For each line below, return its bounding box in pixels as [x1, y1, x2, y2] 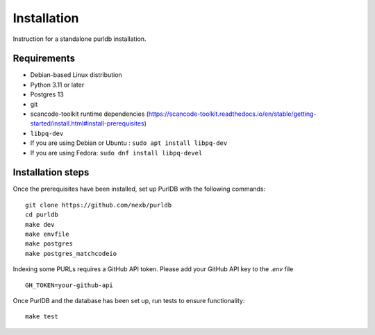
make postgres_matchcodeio [25, 250, 117, 257]
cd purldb [25, 211, 58, 218]
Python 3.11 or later [30, 80, 85, 89]
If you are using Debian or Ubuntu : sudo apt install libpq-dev [30, 139, 228, 147]
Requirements [12, 53, 76, 65]
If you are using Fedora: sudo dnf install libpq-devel [30, 148, 203, 157]
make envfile [25, 230, 69, 239]
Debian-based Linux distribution [30, 71, 123, 79]
